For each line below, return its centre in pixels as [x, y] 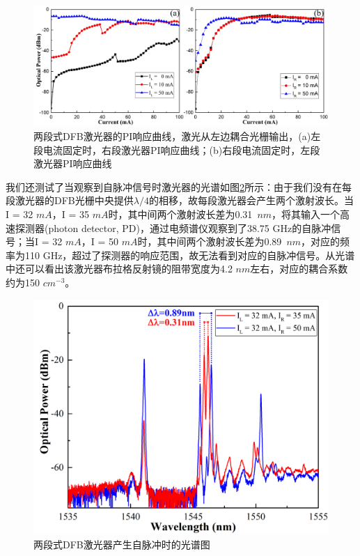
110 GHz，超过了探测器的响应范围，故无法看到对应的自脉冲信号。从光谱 [190, 255]
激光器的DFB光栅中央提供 [74, 200]
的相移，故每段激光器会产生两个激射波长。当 [251, 200]
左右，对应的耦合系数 [299, 269]
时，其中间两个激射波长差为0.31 [180, 214]
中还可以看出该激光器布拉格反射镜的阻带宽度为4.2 [119, 269]
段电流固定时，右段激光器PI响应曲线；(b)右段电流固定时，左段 [177, 149]
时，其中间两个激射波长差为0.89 [210, 241]
